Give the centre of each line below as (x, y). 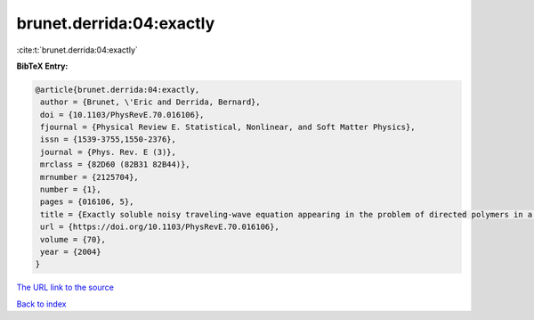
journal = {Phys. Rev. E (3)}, (109, 152)
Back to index (41, 304)
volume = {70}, (73, 239)
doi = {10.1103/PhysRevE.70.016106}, (122, 115)
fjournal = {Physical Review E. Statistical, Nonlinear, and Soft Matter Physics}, (228, 127)
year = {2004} (71, 252)
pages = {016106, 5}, (87, 202)
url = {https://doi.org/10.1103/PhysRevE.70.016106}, (160, 227)
